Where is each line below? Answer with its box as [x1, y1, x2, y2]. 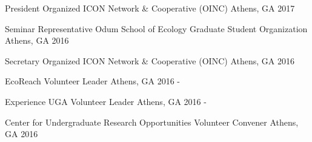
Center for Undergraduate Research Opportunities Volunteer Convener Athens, [5, 115, 299, 128]
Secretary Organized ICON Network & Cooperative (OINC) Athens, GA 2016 [5, 54, 294, 67]
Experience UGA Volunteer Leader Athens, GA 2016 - [5, 95, 207, 107]
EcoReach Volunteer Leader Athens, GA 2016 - [5, 75, 181, 87]
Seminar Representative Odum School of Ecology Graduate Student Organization [5, 22, 308, 35]
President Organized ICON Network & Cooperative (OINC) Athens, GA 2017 [5, 2, 295, 14]
